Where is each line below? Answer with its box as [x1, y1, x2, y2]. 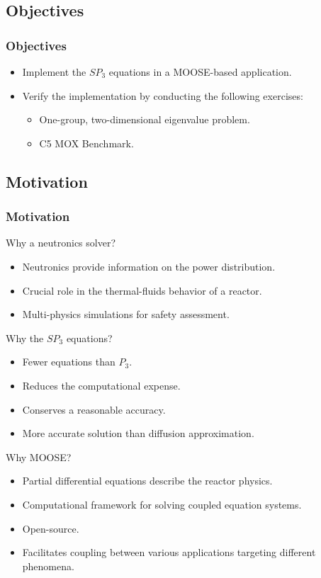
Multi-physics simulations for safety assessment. [22, 307, 230, 322]
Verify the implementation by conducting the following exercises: [22, 88, 303, 103]
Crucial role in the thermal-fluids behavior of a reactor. [22, 283, 262, 297]
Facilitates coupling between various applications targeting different [22, 545, 316, 560]
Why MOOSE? [6, 449, 72, 464]
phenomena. [22, 558, 74, 573]
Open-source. [22, 521, 79, 535]
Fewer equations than [22, 354, 116, 369]
